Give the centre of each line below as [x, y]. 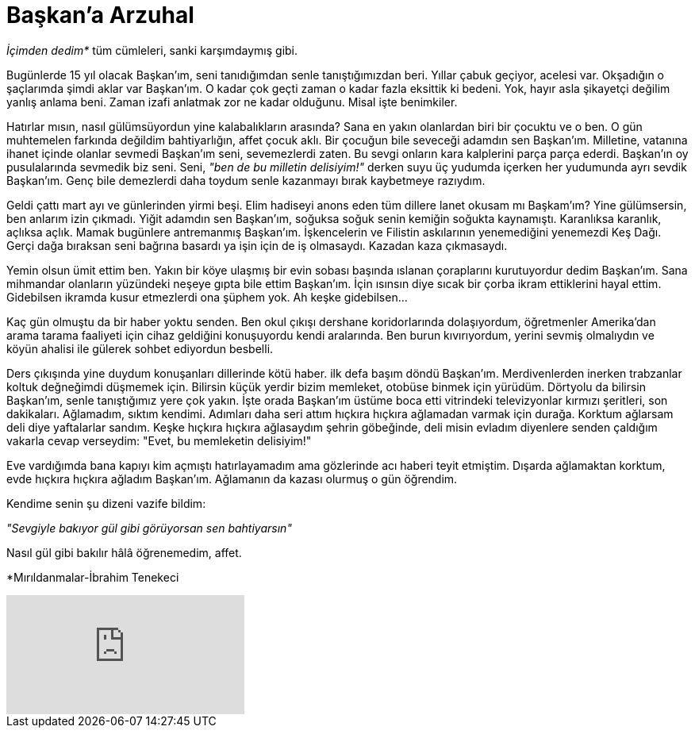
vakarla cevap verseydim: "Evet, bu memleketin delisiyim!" [159, 440]
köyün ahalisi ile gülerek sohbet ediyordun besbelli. [140, 348]
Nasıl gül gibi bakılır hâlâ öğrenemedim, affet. [124, 552]
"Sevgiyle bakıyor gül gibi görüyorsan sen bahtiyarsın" [149, 528]
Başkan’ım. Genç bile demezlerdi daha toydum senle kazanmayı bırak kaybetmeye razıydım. [246, 180]
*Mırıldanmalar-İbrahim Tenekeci [93, 577]
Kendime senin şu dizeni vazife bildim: [106, 503]
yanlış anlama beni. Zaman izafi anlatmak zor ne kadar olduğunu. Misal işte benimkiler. [232, 102]
